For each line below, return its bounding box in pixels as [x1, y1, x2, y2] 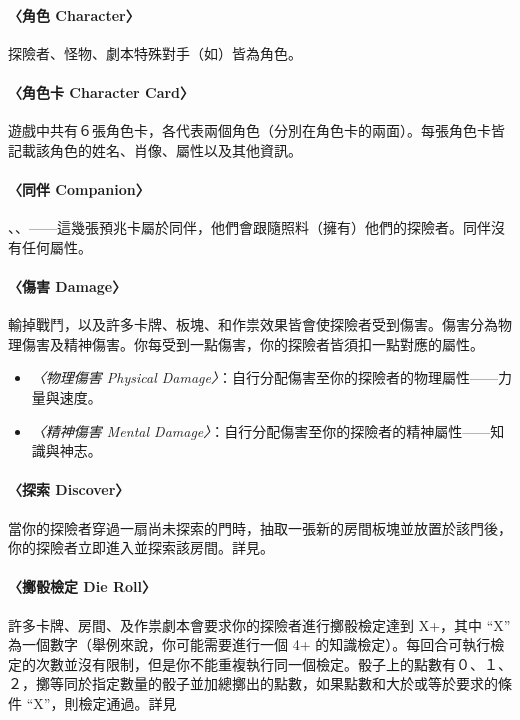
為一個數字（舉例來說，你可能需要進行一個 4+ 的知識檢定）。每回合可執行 [8, 634, 491, 655]
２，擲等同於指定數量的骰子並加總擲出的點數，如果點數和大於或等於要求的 [8, 673, 498, 694]
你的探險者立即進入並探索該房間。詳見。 [8, 537, 274, 558]
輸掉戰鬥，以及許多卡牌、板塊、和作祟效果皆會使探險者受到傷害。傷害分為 [8, 314, 498, 335]
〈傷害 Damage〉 [8, 275, 127, 296]
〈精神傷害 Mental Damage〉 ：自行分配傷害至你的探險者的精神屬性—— [31, 420, 491, 441]
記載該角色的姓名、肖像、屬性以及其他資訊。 [8, 139, 302, 160]
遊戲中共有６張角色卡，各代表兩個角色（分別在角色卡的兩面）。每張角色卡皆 [8, 120, 505, 141]
